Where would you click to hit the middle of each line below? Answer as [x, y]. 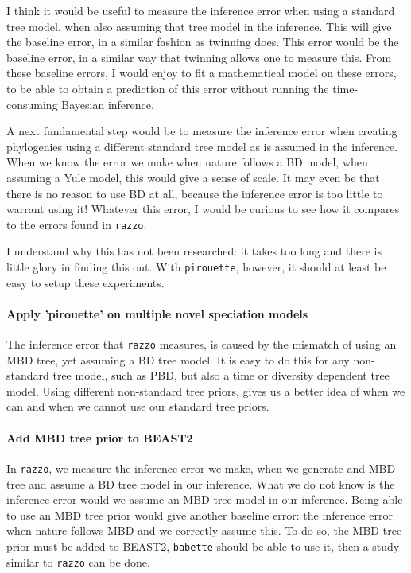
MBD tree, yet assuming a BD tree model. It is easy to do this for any [178, 359]
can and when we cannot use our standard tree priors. [138, 406]
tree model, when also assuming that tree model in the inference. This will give [199, 26]
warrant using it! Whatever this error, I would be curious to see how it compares [203, 209]
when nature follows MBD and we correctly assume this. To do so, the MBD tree [204, 530]
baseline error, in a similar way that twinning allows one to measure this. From [199, 57]
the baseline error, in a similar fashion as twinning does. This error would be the [203, 42]
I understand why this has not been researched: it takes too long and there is [194, 251]
